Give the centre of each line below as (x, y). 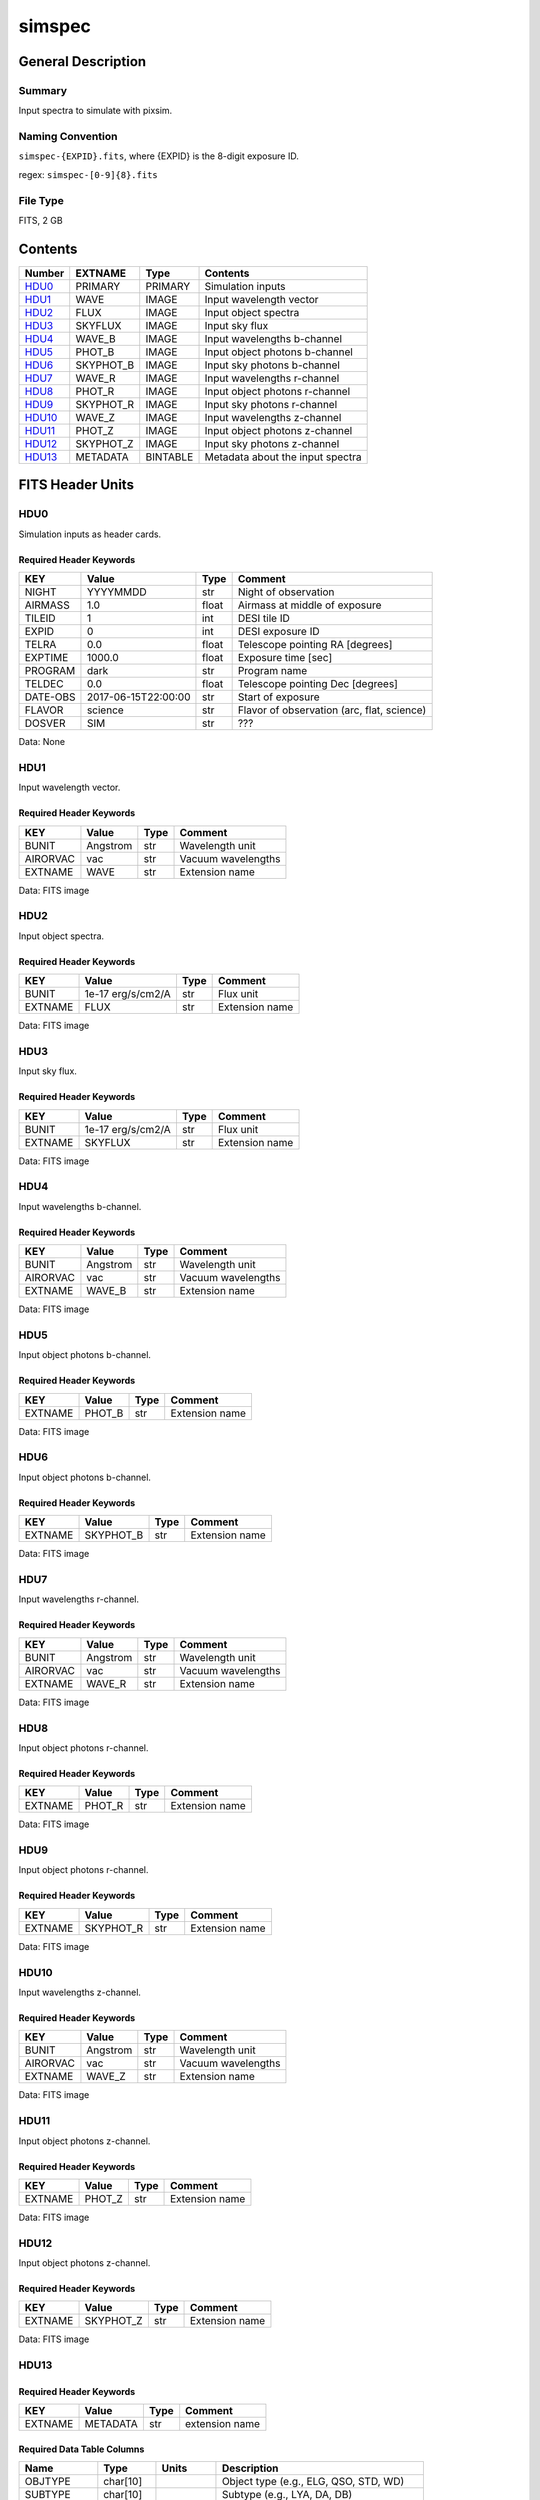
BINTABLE (169, 457)
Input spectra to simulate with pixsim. (95, 111)
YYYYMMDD (116, 592)
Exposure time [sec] (285, 658)
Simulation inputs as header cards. (90, 534)
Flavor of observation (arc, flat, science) (332, 710)
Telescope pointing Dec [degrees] (318, 684)
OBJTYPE (47, 2482)
